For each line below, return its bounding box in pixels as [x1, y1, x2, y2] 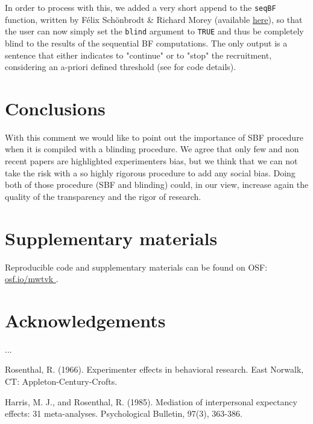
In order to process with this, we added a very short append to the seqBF [5, 1, 276, 13]
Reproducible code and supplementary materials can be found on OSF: [5, 260, 268, 273]
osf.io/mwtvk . [5, 272, 58, 285]
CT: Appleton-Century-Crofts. [5, 375, 118, 387]
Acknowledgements [5, 307, 166, 332]
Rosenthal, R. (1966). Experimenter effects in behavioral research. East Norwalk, [5, 363, 304, 376]
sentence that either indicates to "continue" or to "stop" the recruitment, [5, 48, 272, 61]
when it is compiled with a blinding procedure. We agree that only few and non [5, 143, 299, 155]
